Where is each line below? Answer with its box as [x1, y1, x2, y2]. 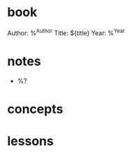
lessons [7, 133, 54, 149]
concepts [7, 101, 64, 117]
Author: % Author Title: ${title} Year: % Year [7, 27, 125, 37]
